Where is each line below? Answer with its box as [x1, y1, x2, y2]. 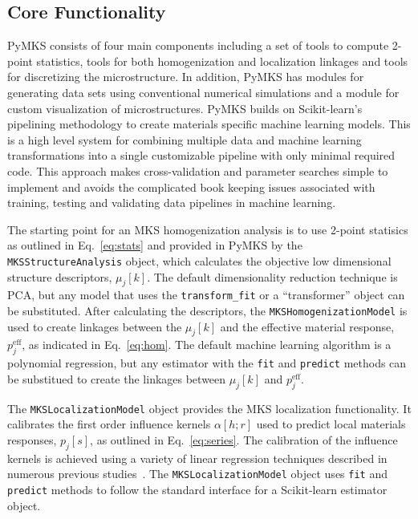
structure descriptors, [7, 268, 112, 285]
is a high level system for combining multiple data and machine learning [7, 131, 362, 148]
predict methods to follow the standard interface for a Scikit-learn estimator [7, 481, 388, 498]
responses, [7, 431, 57, 448]
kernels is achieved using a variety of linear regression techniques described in [7, 449, 388, 466]
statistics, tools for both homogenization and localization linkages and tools [36, 52, 408, 69]
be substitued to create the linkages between [7, 370, 226, 387]
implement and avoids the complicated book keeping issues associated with [7, 178, 375, 195]
